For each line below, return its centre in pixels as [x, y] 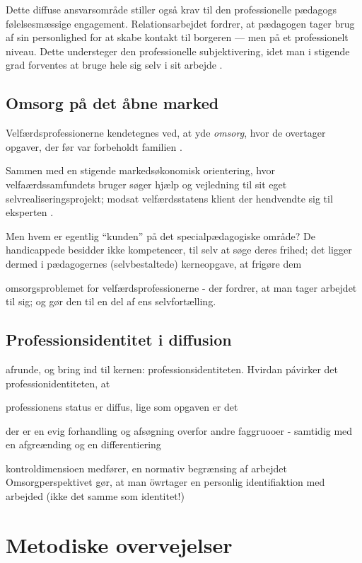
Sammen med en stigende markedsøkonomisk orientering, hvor [141, 170]
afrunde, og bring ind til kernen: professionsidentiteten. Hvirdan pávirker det [172, 369]
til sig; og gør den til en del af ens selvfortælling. [111, 301]
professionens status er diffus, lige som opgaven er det [122, 407]
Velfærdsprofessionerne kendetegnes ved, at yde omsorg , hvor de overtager [166, 133]
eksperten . [30, 212]
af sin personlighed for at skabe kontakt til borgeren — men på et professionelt [177, 37]
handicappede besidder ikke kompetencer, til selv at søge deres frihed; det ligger [179, 250]
